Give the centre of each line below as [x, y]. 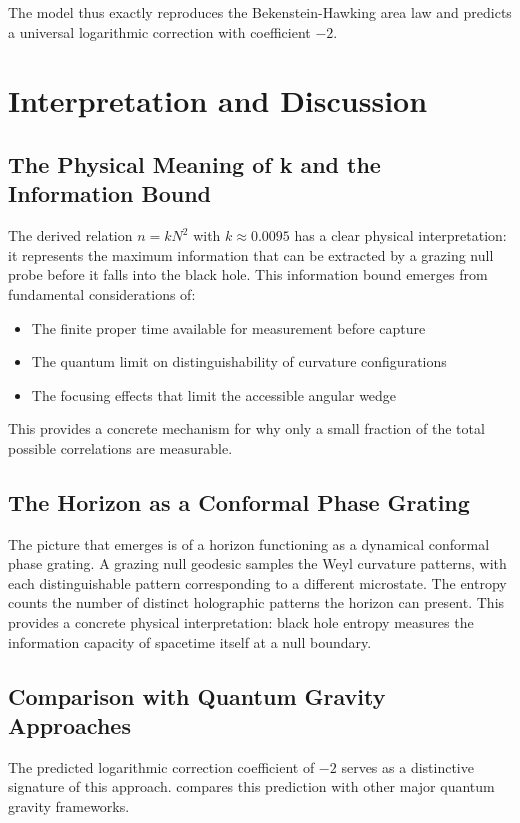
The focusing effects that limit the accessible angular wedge [214, 394]
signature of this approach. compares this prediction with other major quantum [251, 786]
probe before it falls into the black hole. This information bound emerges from [248, 274]
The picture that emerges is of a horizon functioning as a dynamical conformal [249, 543]
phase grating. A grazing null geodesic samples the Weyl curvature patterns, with [257, 563]
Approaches [69, 725]
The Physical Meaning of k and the [194, 163]
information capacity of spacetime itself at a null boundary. [190, 641]
